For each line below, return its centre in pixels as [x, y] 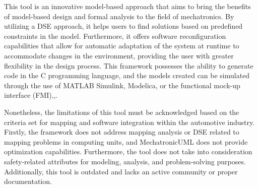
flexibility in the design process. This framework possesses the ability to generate [129, 65]
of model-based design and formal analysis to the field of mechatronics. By [119, 16]
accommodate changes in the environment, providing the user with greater [119, 55]
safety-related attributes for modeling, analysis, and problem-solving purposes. [125, 161]
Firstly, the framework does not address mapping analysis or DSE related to [122, 132]
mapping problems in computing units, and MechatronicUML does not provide [126, 141]
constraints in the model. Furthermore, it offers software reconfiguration [115, 36]
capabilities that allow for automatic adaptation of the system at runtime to [122, 46]
